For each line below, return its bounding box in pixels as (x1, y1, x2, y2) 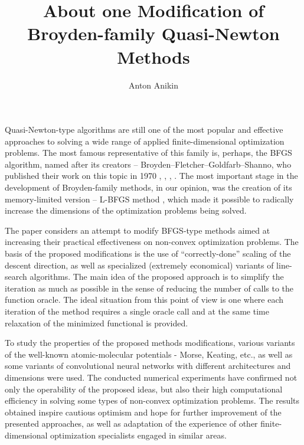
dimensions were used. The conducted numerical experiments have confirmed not (5, 371, 298, 383)
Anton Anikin (128, 78, 179, 91)
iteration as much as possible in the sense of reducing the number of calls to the (5, 282, 294, 294)
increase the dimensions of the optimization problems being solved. (5, 204, 247, 217)
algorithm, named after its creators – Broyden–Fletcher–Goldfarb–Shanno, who (5, 158, 292, 170)
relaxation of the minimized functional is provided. (5, 316, 188, 329)
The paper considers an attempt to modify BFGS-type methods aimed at (5, 224, 270, 236)
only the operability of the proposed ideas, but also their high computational (5, 382, 283, 395)
